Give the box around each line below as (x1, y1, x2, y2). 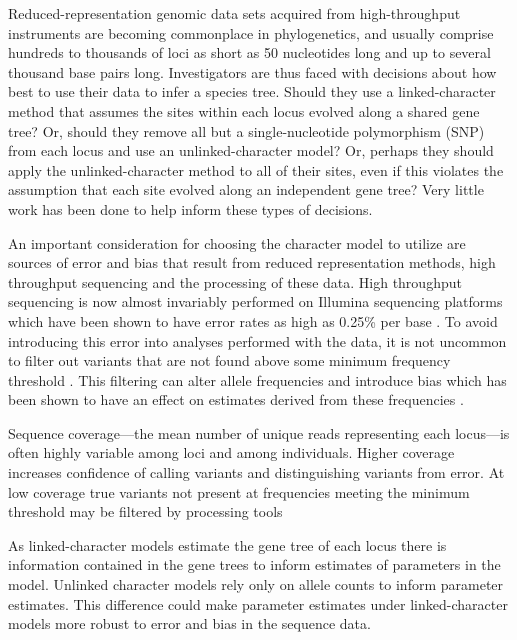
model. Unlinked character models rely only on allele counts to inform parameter (8, 574, 504, 595)
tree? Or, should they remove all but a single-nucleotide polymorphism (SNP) (8, 120, 485, 141)
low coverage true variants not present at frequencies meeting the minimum (8, 481, 470, 502)
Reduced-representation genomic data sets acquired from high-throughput (8, 3, 461, 23)
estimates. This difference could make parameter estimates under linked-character (8, 593, 508, 614)
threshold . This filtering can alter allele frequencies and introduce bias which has (8, 369, 507, 390)
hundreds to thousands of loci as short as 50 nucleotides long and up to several (8, 42, 491, 63)
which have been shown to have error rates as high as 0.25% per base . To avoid (8, 310, 498, 331)
